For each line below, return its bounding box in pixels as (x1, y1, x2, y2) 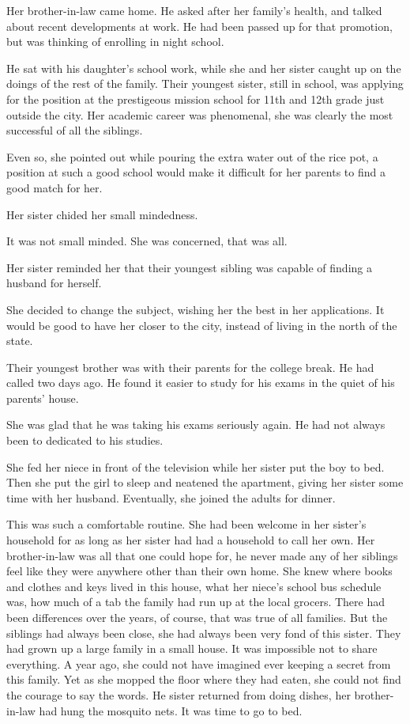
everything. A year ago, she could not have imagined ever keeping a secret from (6, 655, 391, 672)
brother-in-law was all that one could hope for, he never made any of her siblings (6, 547, 398, 563)
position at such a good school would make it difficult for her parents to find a (6, 164, 386, 180)
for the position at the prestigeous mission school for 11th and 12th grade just (6, 90, 385, 107)
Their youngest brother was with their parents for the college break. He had (6, 358, 374, 375)
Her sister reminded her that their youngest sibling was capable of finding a (6, 259, 372, 275)
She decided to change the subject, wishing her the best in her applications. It (6, 301, 385, 317)
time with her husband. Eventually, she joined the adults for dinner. (6, 489, 336, 506)
